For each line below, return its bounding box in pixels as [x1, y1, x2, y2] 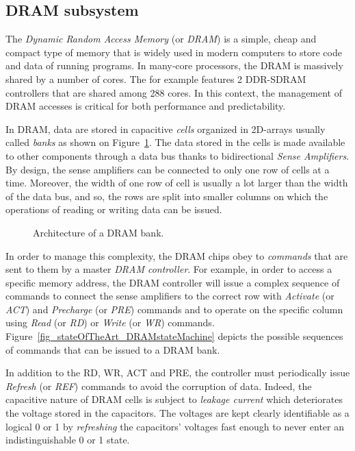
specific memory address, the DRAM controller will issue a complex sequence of [5, 275, 340, 289]
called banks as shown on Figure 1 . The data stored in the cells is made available [5, 135, 345, 149]
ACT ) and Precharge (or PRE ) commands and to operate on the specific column [5, 302, 343, 316]
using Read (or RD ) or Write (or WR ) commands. [5, 315, 215, 330]
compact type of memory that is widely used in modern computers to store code [5, 45, 342, 59]
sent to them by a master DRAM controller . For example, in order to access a [5, 262, 332, 276]
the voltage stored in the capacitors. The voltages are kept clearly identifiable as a [5, 406, 350, 420]
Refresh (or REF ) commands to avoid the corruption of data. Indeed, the [5, 378, 312, 393]
